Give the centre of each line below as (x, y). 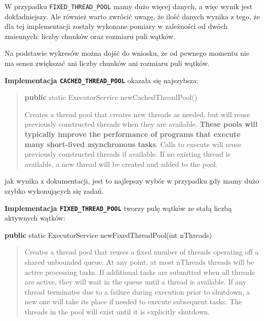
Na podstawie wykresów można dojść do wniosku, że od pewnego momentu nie (127, 53)
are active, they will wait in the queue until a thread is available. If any (136, 282)
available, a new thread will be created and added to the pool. (121, 164)
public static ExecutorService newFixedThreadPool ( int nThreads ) (108, 235)
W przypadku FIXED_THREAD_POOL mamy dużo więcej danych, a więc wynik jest (128, 6)
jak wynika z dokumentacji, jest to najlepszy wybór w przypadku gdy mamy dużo (132, 181)
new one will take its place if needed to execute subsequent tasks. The (133, 301)
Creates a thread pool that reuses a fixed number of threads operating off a (142, 252)
